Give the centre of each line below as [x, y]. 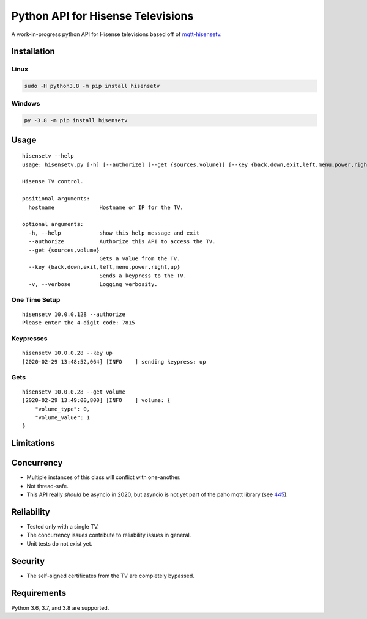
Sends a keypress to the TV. [143, 276]
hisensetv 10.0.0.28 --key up [68, 353]
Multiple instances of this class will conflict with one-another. [104, 477]
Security [28, 561]
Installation [33, 52]
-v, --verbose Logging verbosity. [93, 284]
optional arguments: [53, 224]
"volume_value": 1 [62, 417]
